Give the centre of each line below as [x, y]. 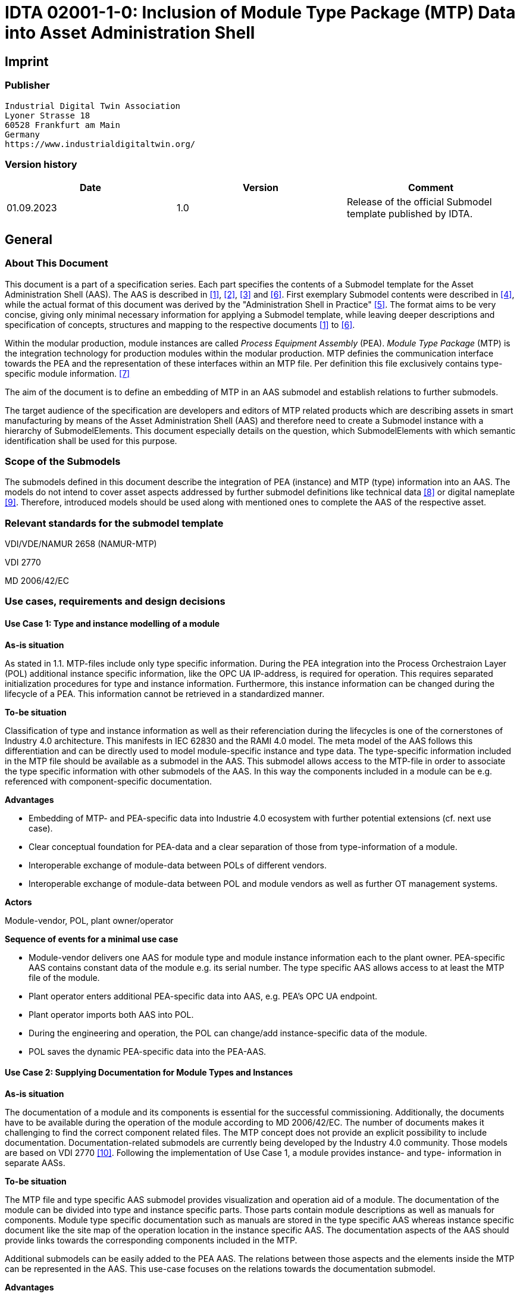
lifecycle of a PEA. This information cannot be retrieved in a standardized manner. [165, 693]
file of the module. [64, 977]
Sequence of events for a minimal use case [92, 939]
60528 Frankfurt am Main [62, 125]
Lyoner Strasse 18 [48, 115]
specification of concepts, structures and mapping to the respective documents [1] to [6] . [180, 324]
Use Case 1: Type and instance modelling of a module [112, 624]
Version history [41, 164]
